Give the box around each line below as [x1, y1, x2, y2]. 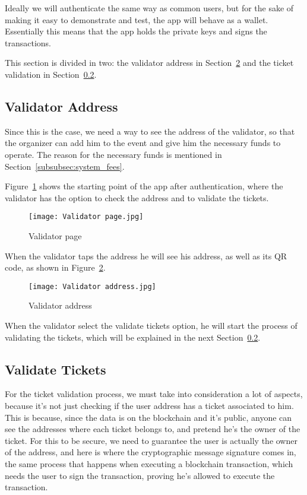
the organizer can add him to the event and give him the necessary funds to [5, 137, 281, 149]
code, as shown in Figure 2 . [5, 261, 106, 274]
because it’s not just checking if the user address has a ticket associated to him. [5, 399, 294, 411]
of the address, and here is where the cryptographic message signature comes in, [5, 446, 296, 458]
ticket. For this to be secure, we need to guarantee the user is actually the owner [5, 434, 297, 446]
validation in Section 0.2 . [5, 68, 97, 80]
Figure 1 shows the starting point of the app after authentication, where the [5, 180, 283, 192]
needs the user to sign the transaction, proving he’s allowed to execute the [5, 469, 275, 481]
